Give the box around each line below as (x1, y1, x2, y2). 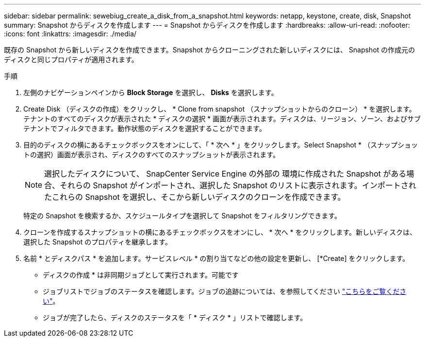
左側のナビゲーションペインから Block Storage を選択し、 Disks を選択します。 (23, 88, 278, 97)
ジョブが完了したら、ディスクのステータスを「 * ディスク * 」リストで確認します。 (43, 313, 307, 322)
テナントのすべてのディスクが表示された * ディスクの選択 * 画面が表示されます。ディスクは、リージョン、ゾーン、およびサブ (23, 114, 421, 123)
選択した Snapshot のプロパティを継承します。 (23, 238, 172, 246)
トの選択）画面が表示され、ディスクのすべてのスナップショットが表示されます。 (23, 150, 280, 159)
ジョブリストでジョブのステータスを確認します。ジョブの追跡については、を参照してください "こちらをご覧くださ (43, 287, 407, 295)
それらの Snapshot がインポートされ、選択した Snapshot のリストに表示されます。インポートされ (60, 180, 417, 190)
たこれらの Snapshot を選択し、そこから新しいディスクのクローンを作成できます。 (44, 192, 345, 202)
